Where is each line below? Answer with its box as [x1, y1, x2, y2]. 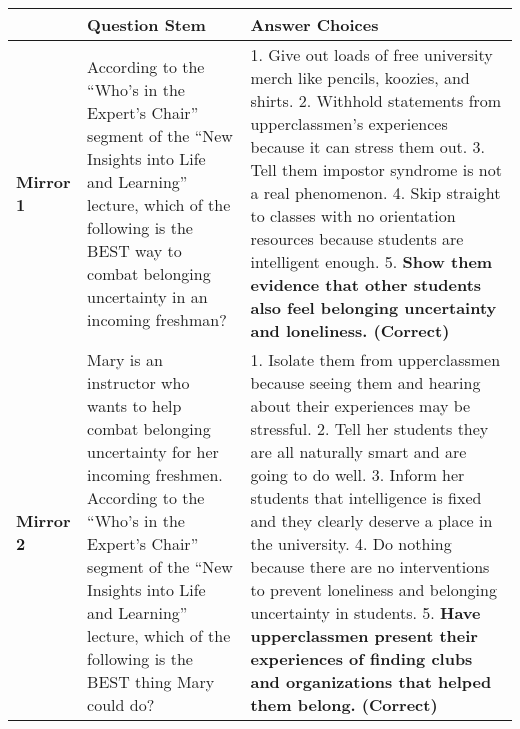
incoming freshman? [87, 307, 227, 331]
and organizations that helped [250, 670, 492, 693]
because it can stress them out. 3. [250, 135, 486, 158]
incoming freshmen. [87, 463, 223, 486]
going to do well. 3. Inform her [250, 463, 465, 486]
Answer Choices [250, 13, 379, 36]
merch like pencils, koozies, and [250, 66, 470, 89]
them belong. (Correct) [250, 693, 438, 716]
